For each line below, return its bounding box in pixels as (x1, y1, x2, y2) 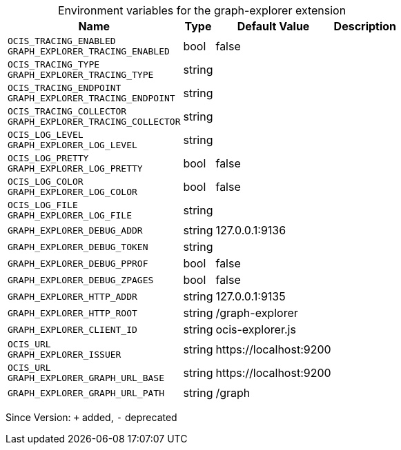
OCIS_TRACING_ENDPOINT (8, 83, 121, 93)
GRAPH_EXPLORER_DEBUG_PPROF (8, 258, 148, 269)
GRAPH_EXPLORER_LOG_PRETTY (8, 163, 143, 174)
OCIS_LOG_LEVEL (8, 130, 84, 140)
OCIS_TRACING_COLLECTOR (8, 106, 127, 116)
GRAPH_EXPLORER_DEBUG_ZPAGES (8, 274, 154, 285)
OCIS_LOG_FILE (8, 200, 78, 210)
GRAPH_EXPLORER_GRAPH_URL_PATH (8, 387, 164, 398)
